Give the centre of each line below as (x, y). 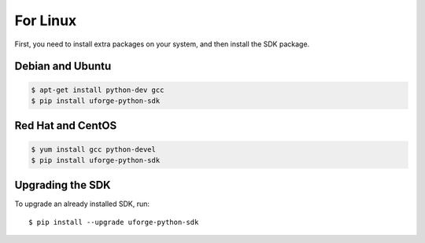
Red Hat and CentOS (66, 126)
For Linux (46, 20)
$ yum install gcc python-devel (94, 149)
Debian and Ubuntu (63, 66)
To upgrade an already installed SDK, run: (82, 204)
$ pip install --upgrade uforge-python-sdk (114, 222)
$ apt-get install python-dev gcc (98, 90)
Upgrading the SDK (63, 185)
